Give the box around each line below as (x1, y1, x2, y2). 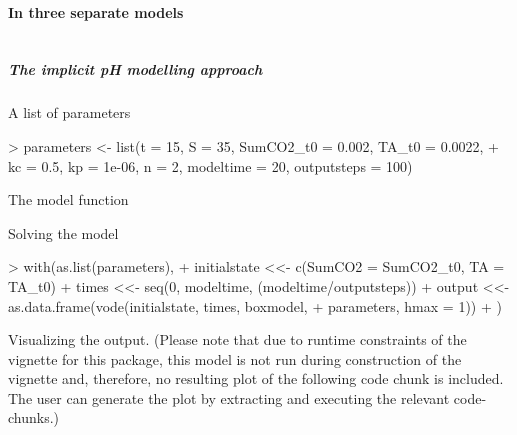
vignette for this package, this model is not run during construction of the (8, 348, 462, 369)
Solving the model (8, 222, 119, 243)
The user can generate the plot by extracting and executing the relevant (8, 387, 450, 408)
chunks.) (8, 407, 60, 428)
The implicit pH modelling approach (8, 59, 263, 80)
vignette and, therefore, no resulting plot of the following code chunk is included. (8, 368, 504, 389)
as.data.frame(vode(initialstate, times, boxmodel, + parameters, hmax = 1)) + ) (8, 295, 502, 316)
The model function (8, 189, 129, 210)
